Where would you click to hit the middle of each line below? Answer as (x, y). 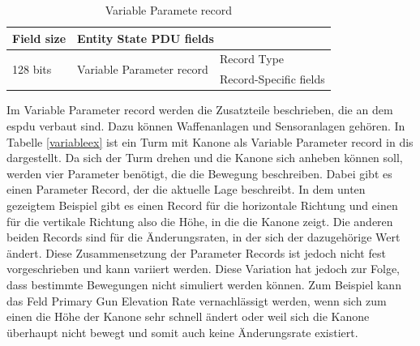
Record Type (252, 59)
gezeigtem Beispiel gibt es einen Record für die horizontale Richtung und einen (202, 205)
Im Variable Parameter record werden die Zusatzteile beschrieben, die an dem (200, 110)
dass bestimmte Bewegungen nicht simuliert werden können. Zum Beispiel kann (204, 284)
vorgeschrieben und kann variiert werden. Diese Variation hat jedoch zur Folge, (204, 269)
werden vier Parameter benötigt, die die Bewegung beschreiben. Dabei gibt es (199, 173)
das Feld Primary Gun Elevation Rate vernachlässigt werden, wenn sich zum (197, 300)
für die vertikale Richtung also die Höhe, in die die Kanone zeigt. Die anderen (200, 221)
